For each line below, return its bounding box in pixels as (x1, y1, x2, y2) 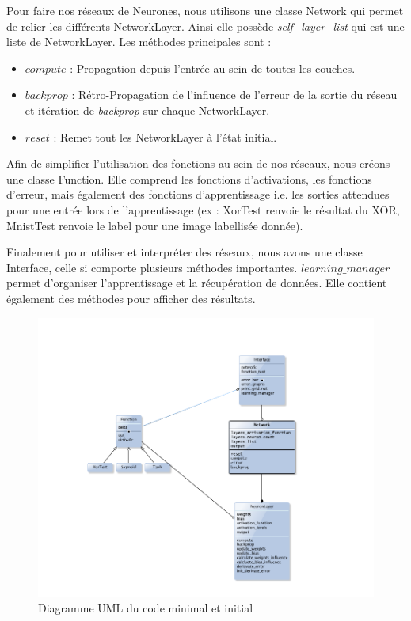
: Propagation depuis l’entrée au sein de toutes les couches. (70, 59, 356, 76)
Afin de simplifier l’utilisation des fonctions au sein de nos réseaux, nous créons (6, 155, 390, 172)
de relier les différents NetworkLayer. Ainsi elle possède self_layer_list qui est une (6, 17, 405, 34)
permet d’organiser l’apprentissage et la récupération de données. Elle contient (6, 275, 387, 291)
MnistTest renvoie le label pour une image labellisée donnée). (6, 217, 303, 233)
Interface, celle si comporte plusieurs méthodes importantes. (6, 259, 298, 275)
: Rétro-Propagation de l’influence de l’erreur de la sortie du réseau (71, 86, 398, 103)
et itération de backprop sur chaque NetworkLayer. (25, 101, 270, 118)
